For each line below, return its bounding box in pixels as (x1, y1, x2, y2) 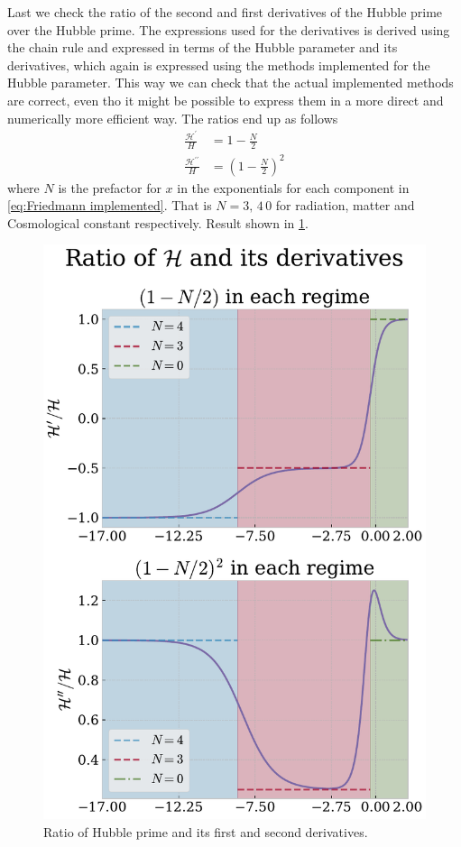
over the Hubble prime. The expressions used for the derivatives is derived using (7, 20, 450, 39)
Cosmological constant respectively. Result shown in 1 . (7, 213, 309, 232)
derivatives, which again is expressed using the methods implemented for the (7, 55, 430, 74)
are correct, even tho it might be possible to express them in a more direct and (7, 90, 444, 109)
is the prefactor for (58, 178, 161, 197)
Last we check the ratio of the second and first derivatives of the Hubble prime (7, 3, 443, 21)
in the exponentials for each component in (177, 178, 410, 197)
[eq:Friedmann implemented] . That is (7, 196, 212, 215)
